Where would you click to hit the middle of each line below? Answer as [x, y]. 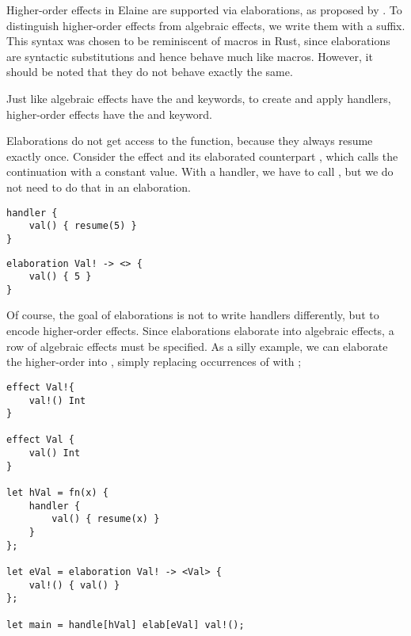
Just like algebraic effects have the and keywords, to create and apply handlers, [199, 98]
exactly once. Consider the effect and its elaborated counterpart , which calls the [202, 156]
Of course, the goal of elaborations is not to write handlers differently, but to [193, 315]
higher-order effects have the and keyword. [109, 114]
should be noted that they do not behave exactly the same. [150, 72]
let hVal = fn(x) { [57, 493]
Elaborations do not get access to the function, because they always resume [190, 141]
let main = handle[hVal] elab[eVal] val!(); [126, 625]
